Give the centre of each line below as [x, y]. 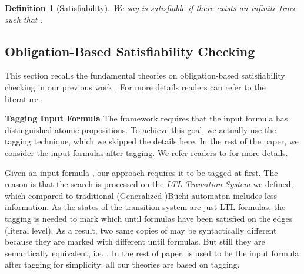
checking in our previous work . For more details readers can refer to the [135, 87]
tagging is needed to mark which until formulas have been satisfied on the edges [149, 218]
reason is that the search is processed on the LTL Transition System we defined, [149, 184]
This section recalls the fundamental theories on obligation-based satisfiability [145, 75]
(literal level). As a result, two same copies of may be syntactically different [141, 230]
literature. [23, 98]
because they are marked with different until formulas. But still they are [135, 241]
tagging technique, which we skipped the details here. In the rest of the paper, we [152, 141]
